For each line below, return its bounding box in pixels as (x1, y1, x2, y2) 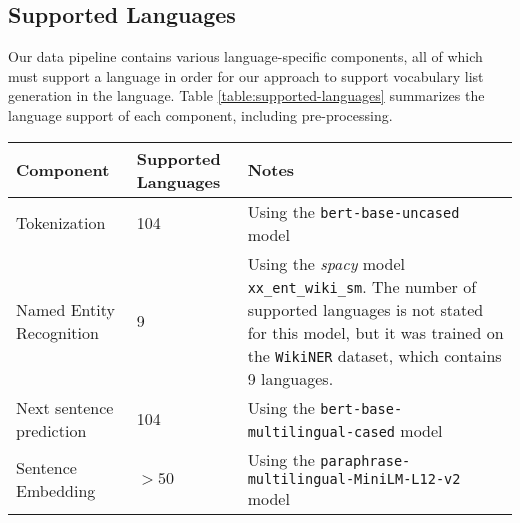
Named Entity (16, 297, 115, 321)
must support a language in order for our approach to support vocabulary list (8, 65, 484, 86)
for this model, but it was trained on (247, 320, 504, 344)
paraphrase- (320, 452, 411, 469)
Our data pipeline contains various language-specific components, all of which (8, 46, 483, 67)
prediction (16, 418, 87, 442)
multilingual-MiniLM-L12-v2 (247, 470, 461, 487)
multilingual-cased (247, 423, 396, 440)
